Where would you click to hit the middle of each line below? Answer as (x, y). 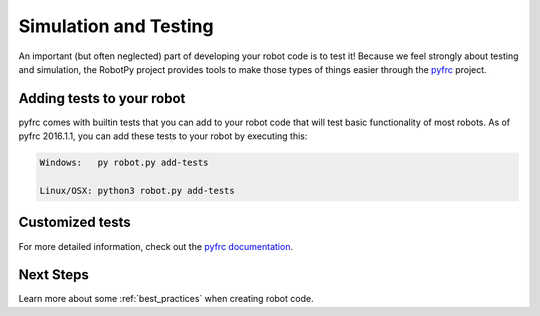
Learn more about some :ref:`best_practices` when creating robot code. (166, 299)
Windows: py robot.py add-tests (124, 163)
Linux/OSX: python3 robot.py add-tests (137, 190)
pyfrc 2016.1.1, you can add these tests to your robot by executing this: (163, 136)
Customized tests (74, 222)
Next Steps (53, 275)
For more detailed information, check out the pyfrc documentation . (156, 246)
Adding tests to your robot (102, 98)
